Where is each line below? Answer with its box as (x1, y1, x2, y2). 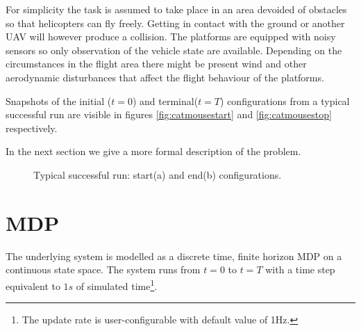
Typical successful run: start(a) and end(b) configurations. (33, 167, 282, 181)
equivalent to (6, 278, 60, 293)
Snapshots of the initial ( (6, 93, 112, 108)
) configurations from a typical (220, 93, 350, 108)
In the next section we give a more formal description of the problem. (6, 144, 301, 159)
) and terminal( (132, 93, 199, 108)
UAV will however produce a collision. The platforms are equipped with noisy (6, 29, 336, 44)
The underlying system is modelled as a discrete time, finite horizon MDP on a (6, 248, 342, 263)
